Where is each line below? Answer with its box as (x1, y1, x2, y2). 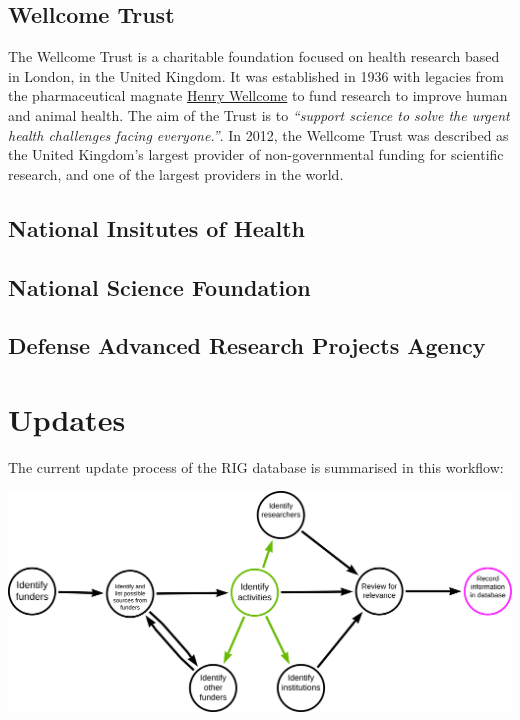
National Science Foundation (8, 271, 311, 302)
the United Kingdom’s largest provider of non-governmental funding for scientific (8, 144, 504, 165)
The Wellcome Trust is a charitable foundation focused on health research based (8, 46, 500, 67)
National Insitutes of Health (8, 212, 306, 243)
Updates (8, 398, 126, 439)
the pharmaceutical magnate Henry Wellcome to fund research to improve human (8, 85, 508, 106)
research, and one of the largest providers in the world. (8, 163, 344, 184)
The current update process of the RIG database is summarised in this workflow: (8, 456, 504, 477)
